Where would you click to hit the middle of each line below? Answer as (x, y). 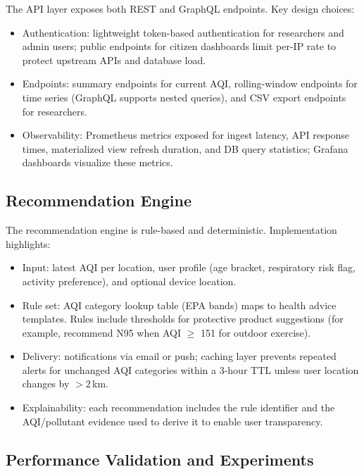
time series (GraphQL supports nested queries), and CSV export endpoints (184, 97)
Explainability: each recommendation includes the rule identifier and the (178, 407)
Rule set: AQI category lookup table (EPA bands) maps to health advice (179, 305)
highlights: (28, 243)
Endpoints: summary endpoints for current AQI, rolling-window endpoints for (190, 83)
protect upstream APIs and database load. (114, 60)
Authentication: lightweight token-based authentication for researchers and (183, 32)
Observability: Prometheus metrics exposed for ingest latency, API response (186, 135)
